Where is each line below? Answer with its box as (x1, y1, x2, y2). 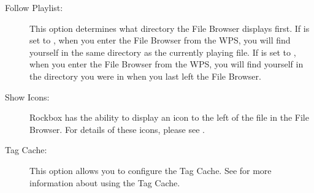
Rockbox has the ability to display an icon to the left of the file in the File (29, 111, 309, 124)
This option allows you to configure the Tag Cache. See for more (29, 164, 272, 176)
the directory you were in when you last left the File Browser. (29, 69, 261, 82)
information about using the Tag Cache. (29, 176, 180, 189)
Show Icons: (5, 90, 50, 103)
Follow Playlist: (5, 1, 63, 13)
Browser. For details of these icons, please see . (29, 123, 205, 135)
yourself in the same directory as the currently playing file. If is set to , (29, 45, 296, 58)
